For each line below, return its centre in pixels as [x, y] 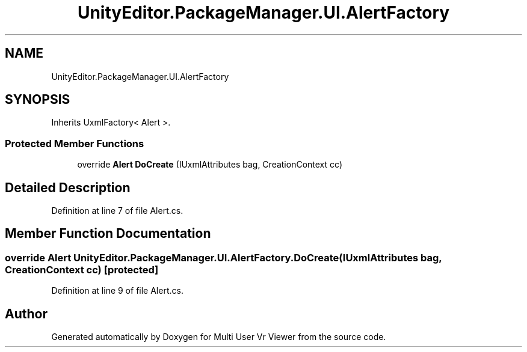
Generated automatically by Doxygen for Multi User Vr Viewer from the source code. [219, 337]
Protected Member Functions [75, 143]
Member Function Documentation [108, 234]
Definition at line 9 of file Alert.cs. [117, 291]
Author [26, 314]
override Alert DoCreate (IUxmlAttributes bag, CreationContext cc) [210, 165]
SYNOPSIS [38, 100]
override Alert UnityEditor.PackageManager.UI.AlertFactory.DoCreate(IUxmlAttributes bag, [223, 257]
